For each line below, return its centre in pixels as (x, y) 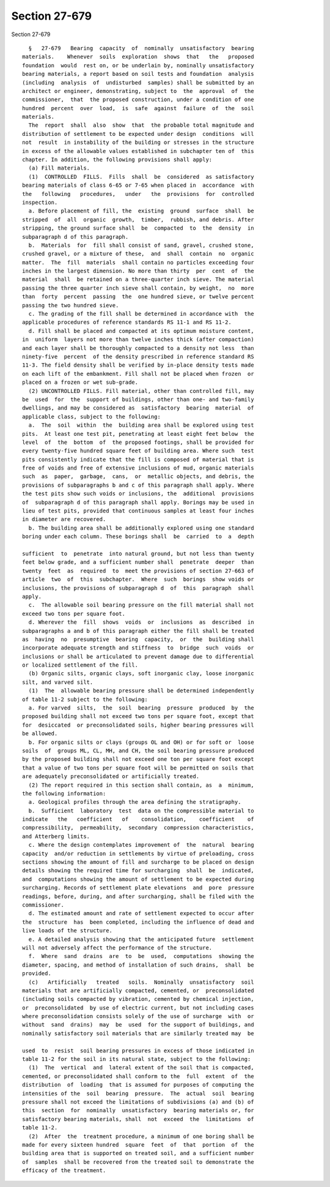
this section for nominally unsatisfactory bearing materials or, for (138, 1110)
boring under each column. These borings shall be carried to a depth (138, 537)
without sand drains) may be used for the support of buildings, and (138, 1025)
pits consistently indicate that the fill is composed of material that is (138, 459)
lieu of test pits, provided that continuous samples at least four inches (138, 511)
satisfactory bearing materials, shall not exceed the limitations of (138, 1119)
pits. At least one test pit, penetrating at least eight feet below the (138, 434)
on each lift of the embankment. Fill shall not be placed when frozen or (138, 374)
